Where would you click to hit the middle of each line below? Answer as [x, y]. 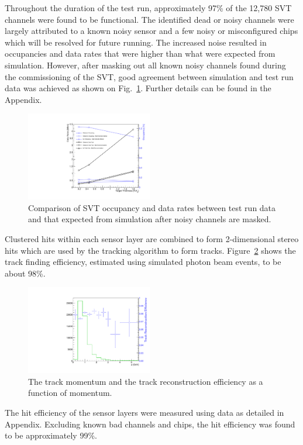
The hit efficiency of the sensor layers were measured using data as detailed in [144, 412]
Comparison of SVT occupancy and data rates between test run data [152, 207]
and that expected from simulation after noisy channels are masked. [150, 219]
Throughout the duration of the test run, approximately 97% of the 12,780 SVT [148, 8]
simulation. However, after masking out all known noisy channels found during [145, 65]
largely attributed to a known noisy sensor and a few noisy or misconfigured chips [151, 31]
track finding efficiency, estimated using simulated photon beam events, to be [143, 262]
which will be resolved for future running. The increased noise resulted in [136, 42]
